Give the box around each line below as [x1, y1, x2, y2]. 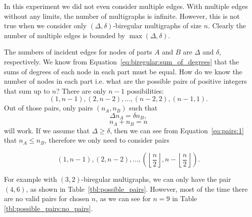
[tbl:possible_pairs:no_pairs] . [4, 203, 93, 213]
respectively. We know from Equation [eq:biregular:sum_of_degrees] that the [4, 56, 239, 66]
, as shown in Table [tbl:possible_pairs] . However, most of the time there [26, 183, 248, 194]
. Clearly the [208, 20, 246, 31]
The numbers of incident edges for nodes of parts [4, 47, 152, 57]
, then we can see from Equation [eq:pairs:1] [110, 125, 244, 135]
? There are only [56, 85, 106, 96]
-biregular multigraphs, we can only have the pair [81, 174, 231, 184]
